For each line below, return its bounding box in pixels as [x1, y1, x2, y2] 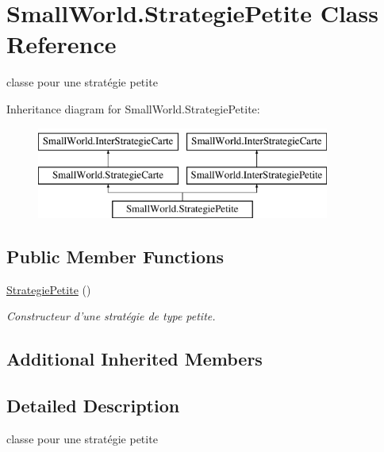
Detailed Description [6, 393, 180, 418]
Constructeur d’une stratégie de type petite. [6, 308, 216, 324]
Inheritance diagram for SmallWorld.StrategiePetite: [6, 100, 260, 117]
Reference [6, 28, 117, 60]
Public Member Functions [6, 243, 224, 268]
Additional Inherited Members [6, 347, 263, 371]
